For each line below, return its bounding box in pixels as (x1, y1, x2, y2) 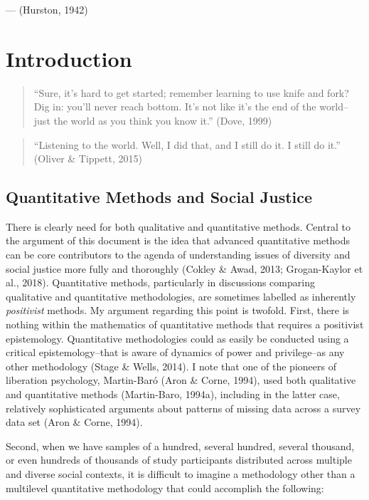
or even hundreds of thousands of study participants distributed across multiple (6, 452, 352, 467)
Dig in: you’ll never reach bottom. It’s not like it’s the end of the (33, 99, 316, 114)
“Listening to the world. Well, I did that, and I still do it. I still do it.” (33, 137, 341, 152)
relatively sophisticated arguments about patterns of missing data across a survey (6, 400, 361, 415)
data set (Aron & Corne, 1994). (6, 415, 143, 429)
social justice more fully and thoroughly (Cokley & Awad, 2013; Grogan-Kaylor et (6, 261, 363, 276)
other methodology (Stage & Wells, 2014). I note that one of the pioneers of (6, 358, 336, 373)
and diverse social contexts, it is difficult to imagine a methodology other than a (6, 466, 355, 481)
